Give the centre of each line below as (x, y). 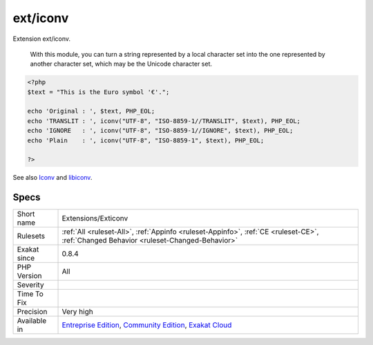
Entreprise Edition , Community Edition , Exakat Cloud (147, 325)
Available (32, 321)
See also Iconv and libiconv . (52, 178)
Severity (30, 285)
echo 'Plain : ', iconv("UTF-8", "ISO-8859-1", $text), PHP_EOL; (146, 140)
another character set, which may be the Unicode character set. (121, 64)
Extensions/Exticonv (95, 218)
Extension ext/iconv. (42, 39)
